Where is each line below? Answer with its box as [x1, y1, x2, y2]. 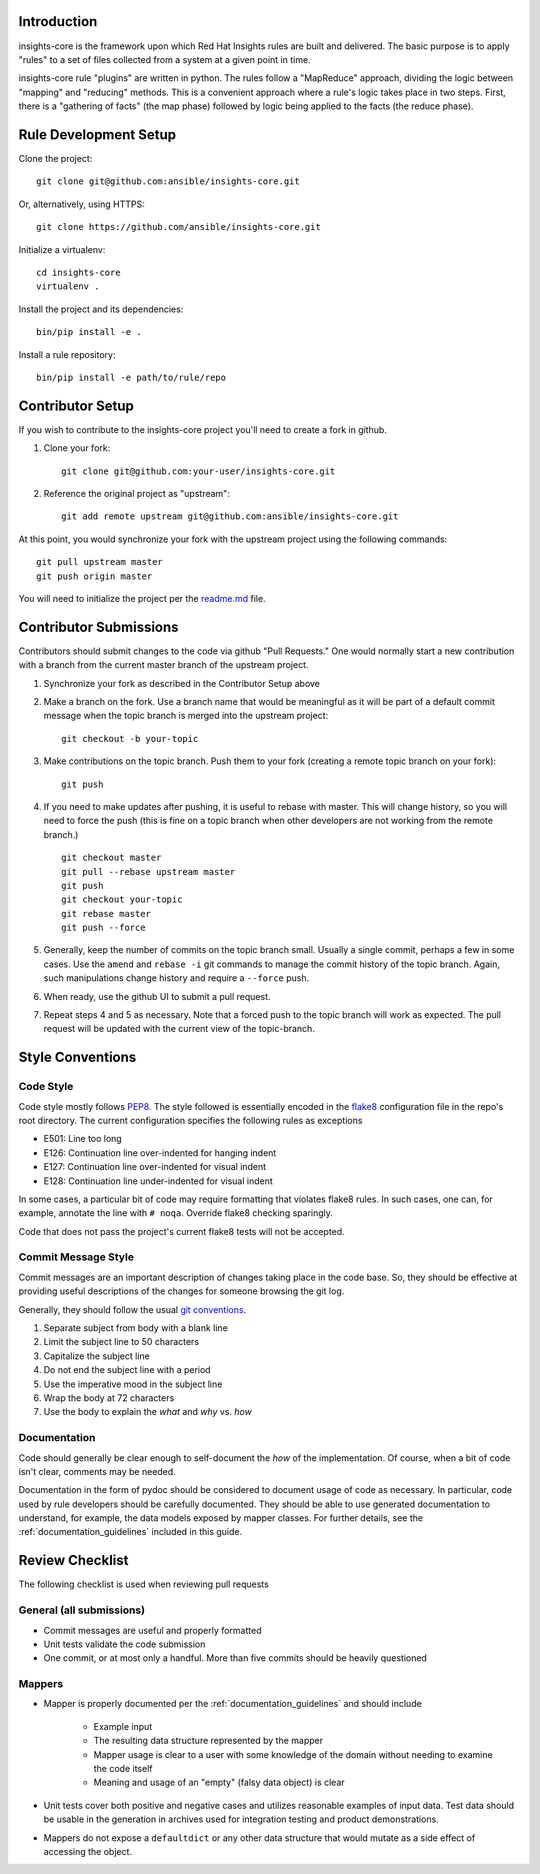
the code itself [93, 1762, 153, 1774]
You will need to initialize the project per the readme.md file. [18, 592, 266, 604]
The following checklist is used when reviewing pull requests [18, 1578, 269, 1590]
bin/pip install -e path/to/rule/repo [36, 371, 227, 383]
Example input [93, 1720, 153, 1732]
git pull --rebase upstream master [61, 866, 236, 877]
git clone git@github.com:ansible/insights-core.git [36, 176, 300, 187]
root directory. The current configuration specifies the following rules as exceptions [18, 1114, 363, 1126]
